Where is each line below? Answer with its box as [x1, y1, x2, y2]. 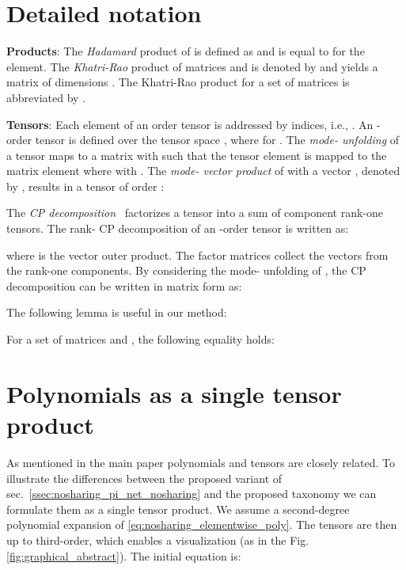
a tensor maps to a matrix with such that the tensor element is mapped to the [6, 146, 387, 163]
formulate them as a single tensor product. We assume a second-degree [6, 500, 350, 517]
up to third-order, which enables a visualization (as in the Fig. [6, 531, 309, 548]
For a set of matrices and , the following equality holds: [6, 331, 275, 348]
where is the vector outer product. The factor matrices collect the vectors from [6, 246, 389, 263]
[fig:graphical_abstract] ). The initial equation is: [6, 547, 241, 564]
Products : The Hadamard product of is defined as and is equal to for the [6, 43, 365, 59]
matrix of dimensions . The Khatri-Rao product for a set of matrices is [6, 74, 350, 90]
